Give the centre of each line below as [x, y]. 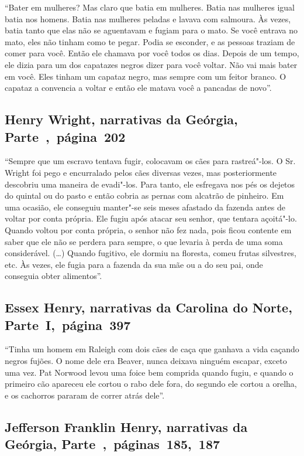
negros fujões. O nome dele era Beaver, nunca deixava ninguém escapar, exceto [146, 361]
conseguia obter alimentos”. [53, 276]
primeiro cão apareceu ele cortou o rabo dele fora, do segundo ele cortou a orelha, [151, 384]
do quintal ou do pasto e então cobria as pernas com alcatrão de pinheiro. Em [144, 195]
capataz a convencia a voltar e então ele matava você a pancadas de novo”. [138, 88]
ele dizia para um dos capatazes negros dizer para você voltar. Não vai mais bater [151, 64]
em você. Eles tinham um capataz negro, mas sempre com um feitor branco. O [146, 76]
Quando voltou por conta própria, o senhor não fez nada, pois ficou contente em [148, 229]
